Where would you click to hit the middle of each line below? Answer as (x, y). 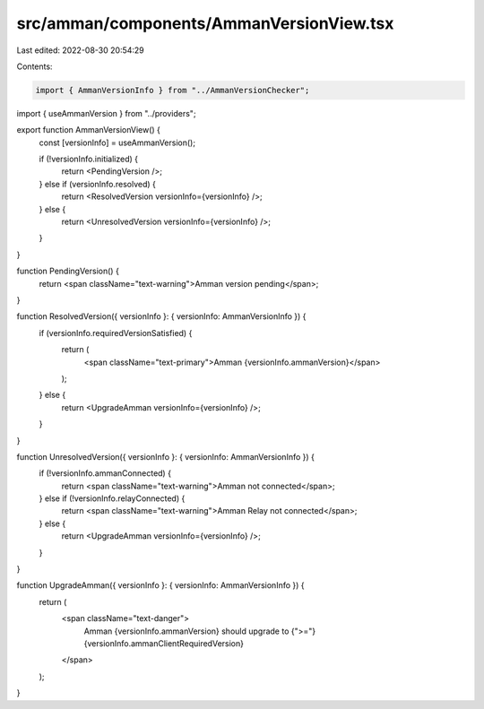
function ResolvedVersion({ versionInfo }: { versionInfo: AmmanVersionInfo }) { (161, 316)
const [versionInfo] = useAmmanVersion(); (117, 143)
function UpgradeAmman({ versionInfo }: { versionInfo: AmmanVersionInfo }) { (160, 585)
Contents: (35, 66)
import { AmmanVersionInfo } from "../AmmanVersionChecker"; (173, 90)
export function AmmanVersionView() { (89, 130)
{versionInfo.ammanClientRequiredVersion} (164, 643)
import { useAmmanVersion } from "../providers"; (106, 113)
